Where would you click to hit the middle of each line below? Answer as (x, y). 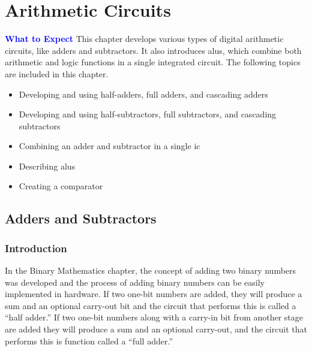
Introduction (36, 248)
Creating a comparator (61, 186)
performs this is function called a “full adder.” (89, 341)
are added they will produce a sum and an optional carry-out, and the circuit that (156, 329)
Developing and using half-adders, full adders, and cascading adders (143, 94)
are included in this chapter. (57, 73)
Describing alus (47, 166)
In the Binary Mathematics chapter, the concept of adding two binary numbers (151, 270)
